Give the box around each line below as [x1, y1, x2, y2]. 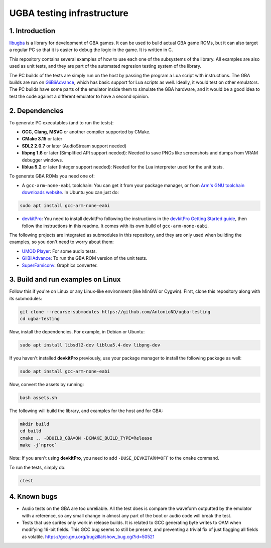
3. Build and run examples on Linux [9, 275, 121, 284]
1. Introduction [9, 27, 55, 35]
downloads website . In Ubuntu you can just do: [22, 190, 119, 196]
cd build [20, 428, 42, 434]
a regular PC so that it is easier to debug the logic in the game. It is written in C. [9, 47, 173, 53]
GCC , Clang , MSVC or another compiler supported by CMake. [22, 129, 151, 135]
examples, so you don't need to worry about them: [9, 239, 114, 245]
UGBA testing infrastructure [9, 8, 129, 19]
